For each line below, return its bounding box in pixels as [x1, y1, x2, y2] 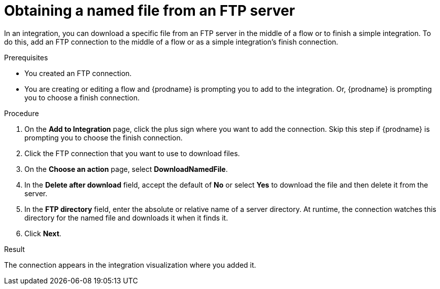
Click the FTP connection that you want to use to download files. [24, 149, 240, 158]
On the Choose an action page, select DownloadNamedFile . [24, 164, 228, 173]
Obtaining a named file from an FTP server [4, 2, 295, 19]
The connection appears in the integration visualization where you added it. [4, 260, 256, 269]
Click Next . [24, 229, 61, 238]
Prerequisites [4, 53, 48, 62]
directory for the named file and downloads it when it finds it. [24, 213, 228, 222]
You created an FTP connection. [24, 68, 132, 78]
